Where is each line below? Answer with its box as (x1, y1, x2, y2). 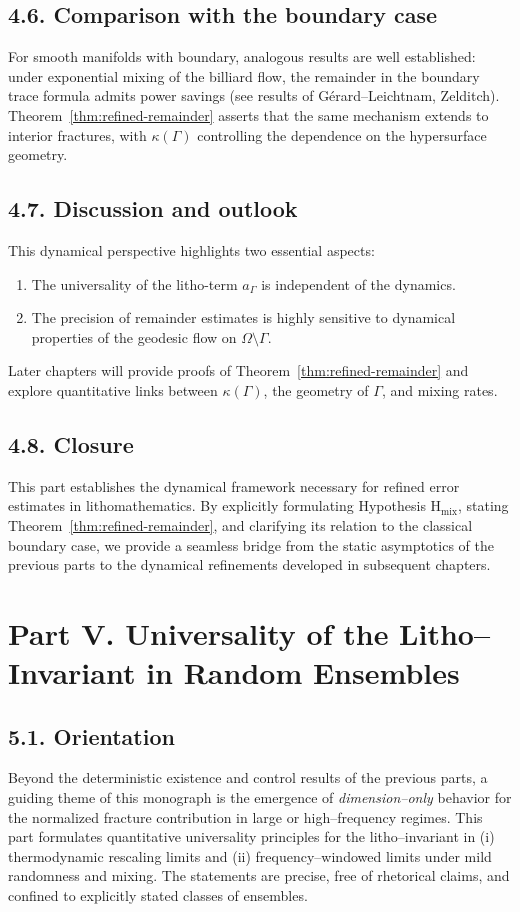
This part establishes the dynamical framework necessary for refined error (8, 475, 460, 496)
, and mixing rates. (381, 379, 498, 400)
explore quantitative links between (8, 379, 218, 400)
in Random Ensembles (146, 652, 460, 693)
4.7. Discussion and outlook (8, 193, 298, 224)
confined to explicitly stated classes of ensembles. (8, 885, 308, 906)
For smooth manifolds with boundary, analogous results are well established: (8, 46, 476, 67)
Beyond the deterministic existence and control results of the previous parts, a (8, 767, 488, 788)
